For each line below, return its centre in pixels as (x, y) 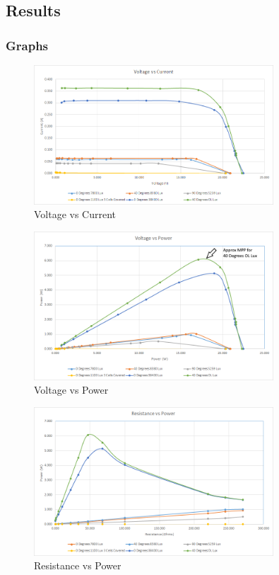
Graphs (27, 45)
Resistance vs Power (78, 565)
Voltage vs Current (75, 214)
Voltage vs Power (71, 390)
